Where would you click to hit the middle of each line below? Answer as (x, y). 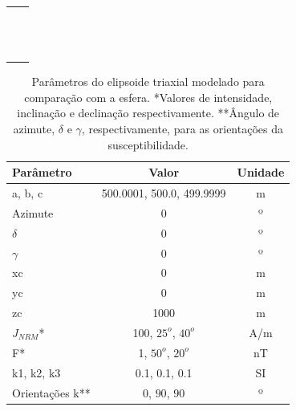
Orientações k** (51, 392)
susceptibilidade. (148, 144)
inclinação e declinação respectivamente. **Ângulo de (148, 113)
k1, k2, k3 (36, 372)
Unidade (261, 172)
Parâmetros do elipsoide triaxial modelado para (148, 81)
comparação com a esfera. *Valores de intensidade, (148, 97)
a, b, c (28, 193)
